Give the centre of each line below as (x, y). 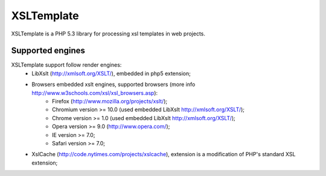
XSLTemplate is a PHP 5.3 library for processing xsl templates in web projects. (108, 34)
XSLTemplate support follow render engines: (66, 65)
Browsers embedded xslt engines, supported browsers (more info (113, 85)
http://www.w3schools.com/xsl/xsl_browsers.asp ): (95, 93)
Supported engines (48, 51)
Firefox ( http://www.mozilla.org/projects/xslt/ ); (110, 102)
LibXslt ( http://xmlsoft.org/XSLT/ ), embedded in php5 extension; (111, 73)
